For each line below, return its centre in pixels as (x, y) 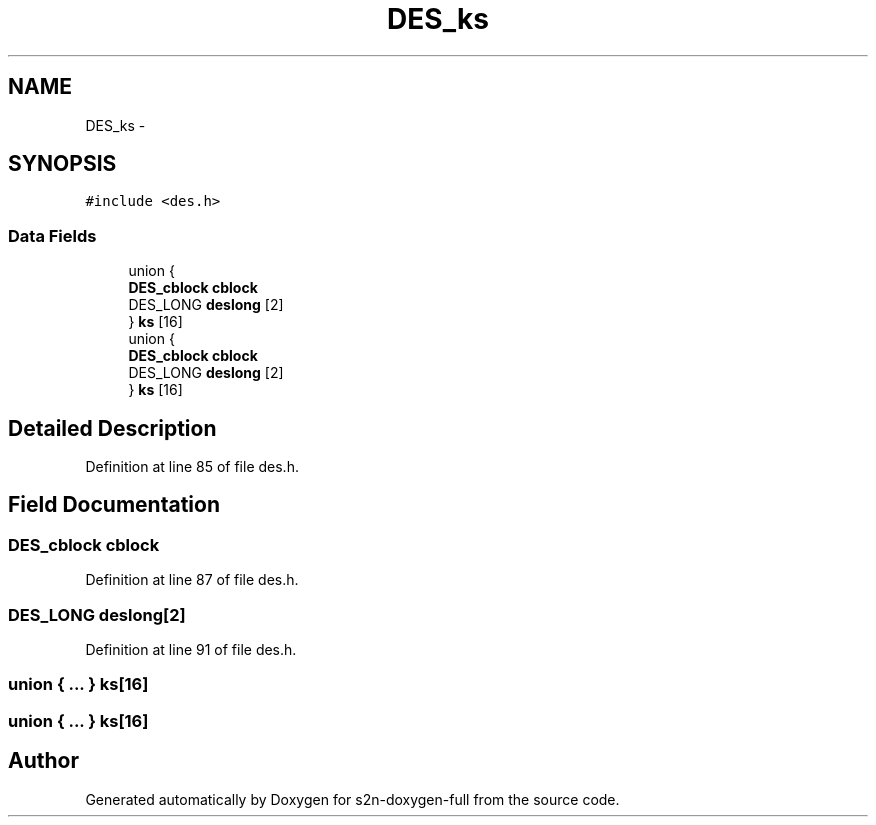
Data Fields (52, 235)
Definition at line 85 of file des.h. (192, 467)
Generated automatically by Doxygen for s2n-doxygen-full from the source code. (352, 799)
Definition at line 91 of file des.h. (191, 649)
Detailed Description (112, 428)
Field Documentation (114, 505)
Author (43, 761)
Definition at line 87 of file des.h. (192, 580)
